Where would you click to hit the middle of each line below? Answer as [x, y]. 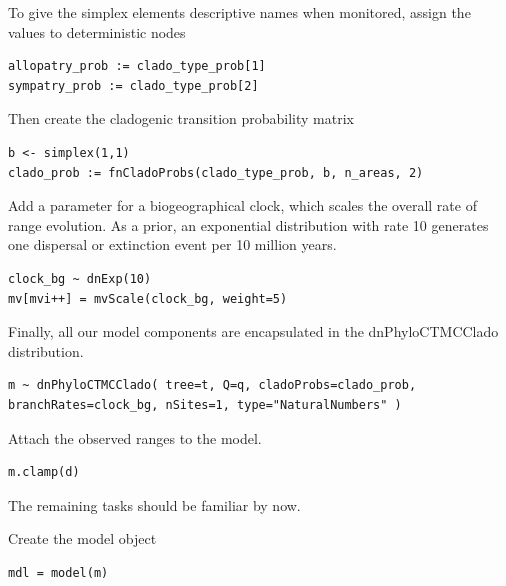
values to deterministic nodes [97, 31]
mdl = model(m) [58, 572]
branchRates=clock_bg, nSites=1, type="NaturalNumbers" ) [205, 404]
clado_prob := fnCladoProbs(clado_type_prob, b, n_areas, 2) [216, 172]
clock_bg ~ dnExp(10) [80, 278]
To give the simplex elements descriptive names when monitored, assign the [239, 12]
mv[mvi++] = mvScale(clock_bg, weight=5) [148, 298]
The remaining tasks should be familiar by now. [154, 504]
